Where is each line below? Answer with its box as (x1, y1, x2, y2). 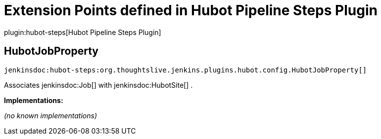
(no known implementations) (4, 111, 97, 120)
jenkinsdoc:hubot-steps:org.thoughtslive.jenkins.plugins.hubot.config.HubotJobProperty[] (4, 66, 367, 74)
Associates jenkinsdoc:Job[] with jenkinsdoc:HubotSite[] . (4, 80, 193, 89)
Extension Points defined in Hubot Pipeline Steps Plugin (4, 2, 378, 19)
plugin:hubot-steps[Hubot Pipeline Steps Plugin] (4, 28, 161, 36)
